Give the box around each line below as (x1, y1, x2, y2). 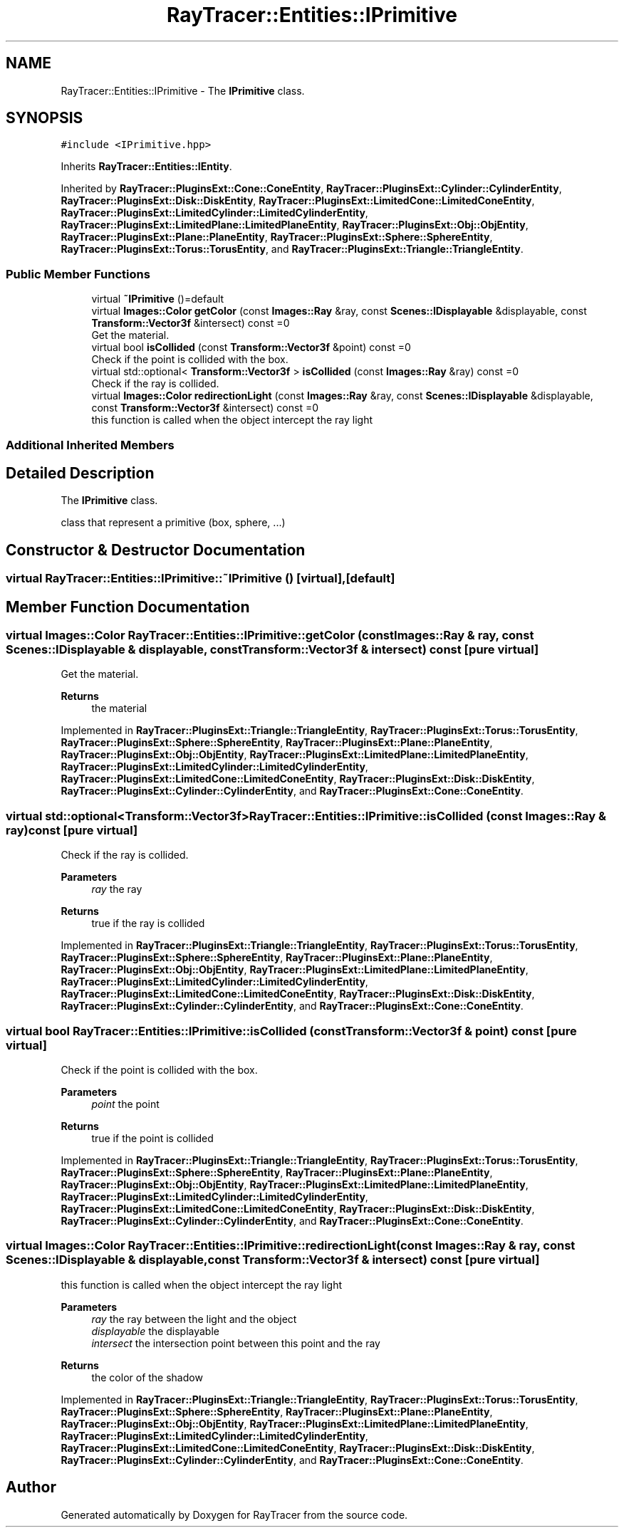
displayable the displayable (91, 1324, 219, 1337)
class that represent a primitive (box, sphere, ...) (61, 516, 286, 529)
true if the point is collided (91, 1131, 214, 1144)
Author (6, 1478, 56, 1497)
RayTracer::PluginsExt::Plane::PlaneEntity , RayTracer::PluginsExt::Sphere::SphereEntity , (61, 231, 493, 244)
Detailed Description (6, 464, 155, 482)
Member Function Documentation (6, 597, 250, 616)
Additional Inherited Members (6, 437, 175, 452)
